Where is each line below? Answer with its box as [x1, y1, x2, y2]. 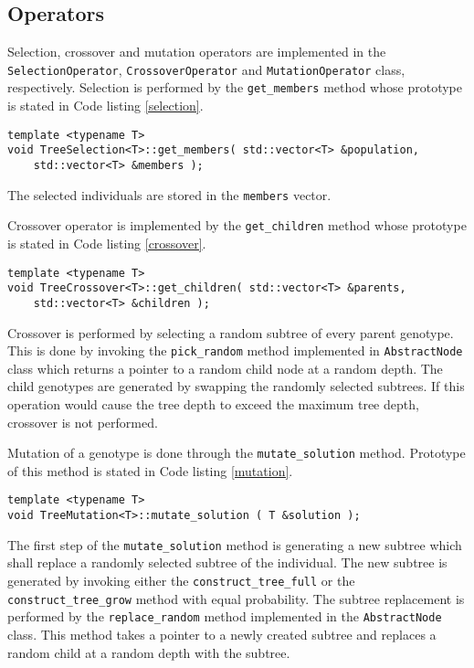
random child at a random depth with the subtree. [7, 642, 290, 662]
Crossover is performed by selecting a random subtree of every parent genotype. [7, 323, 454, 342]
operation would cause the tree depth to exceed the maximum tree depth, [7, 394, 419, 413]
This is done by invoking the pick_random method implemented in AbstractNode [7, 341, 463, 360]
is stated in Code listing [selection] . [7, 96, 204, 115]
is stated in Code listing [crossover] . [7, 233, 206, 252]
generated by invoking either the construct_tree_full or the [7, 570, 355, 589]
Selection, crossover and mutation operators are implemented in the [7, 42, 386, 61]
